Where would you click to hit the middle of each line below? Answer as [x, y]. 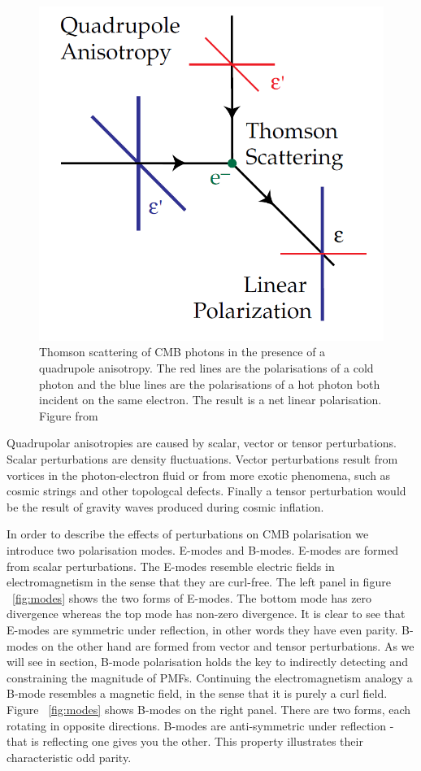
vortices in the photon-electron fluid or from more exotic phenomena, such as [199, 475]
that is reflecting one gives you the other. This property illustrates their [185, 741]
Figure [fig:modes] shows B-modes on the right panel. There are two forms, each [209, 709]
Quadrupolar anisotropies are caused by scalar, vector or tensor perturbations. [202, 443]
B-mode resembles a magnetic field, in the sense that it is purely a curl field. [197, 693]
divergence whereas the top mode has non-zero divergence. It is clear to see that [206, 614]
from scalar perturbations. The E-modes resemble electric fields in [171, 566]
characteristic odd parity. [69, 757]
